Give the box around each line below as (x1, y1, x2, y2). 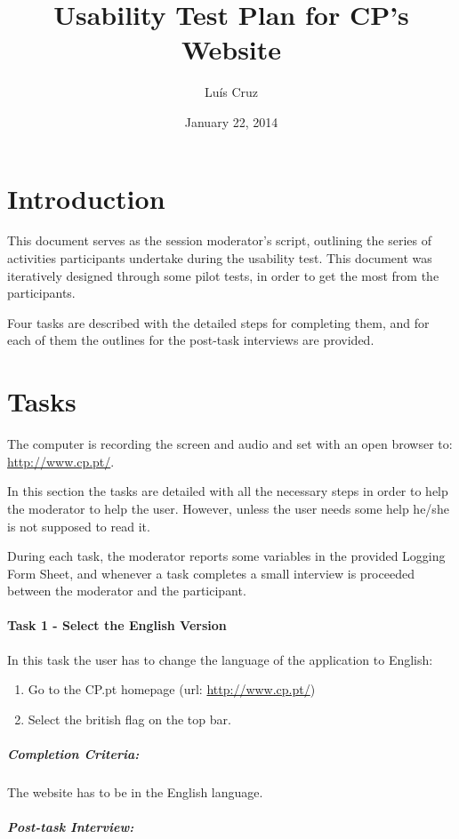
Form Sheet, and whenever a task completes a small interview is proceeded (7, 563, 415, 582)
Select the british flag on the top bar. (28, 709, 231, 728)
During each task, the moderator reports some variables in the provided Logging (7, 547, 446, 565)
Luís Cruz (204, 83, 259, 101)
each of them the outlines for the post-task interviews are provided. (7, 331, 374, 349)
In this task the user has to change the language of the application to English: (7, 650, 433, 668)
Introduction (7, 180, 165, 216)
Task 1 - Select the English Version (7, 616, 227, 635)
